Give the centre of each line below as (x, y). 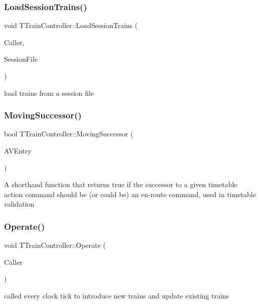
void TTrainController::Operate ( (55, 245)
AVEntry (18, 150)
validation (19, 204)
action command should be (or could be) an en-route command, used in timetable (130, 194)
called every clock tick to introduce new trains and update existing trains (117, 295)
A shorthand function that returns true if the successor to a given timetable (121, 184)
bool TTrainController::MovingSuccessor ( (69, 134)
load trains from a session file (49, 93)
